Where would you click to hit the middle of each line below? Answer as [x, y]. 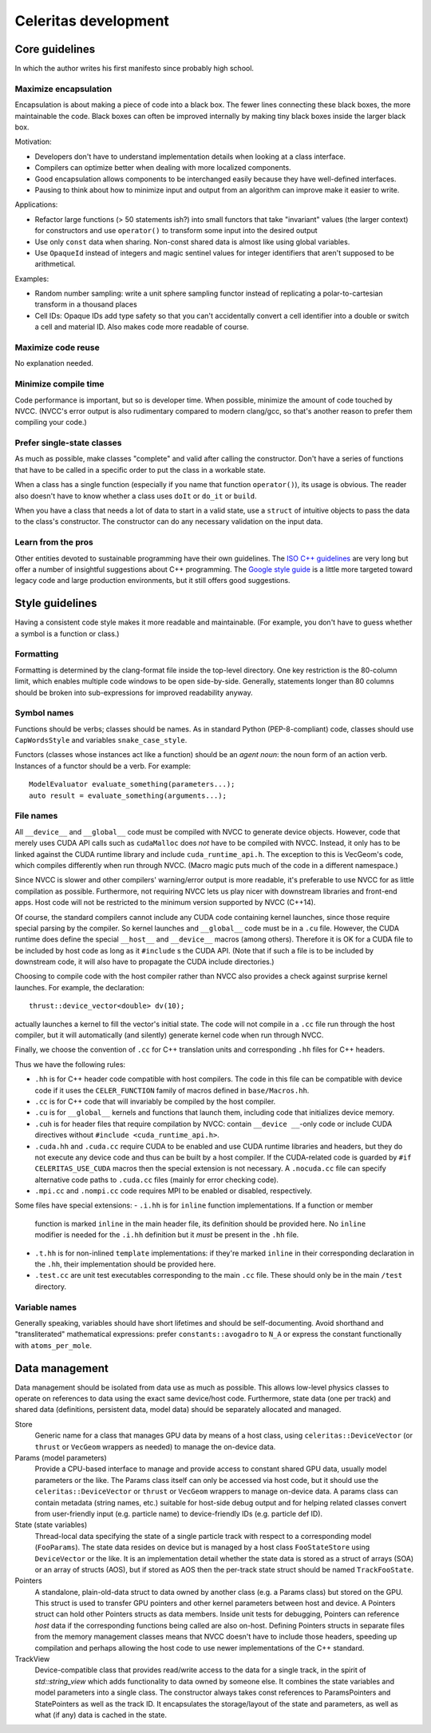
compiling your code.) [51, 422]
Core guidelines [55, 49]
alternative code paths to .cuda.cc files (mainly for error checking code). [157, 1180]
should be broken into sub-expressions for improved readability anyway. [134, 692]
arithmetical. [55, 264]
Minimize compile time [59, 384]
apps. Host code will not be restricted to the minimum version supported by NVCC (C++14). [165, 902]
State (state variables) [51, 1525]
